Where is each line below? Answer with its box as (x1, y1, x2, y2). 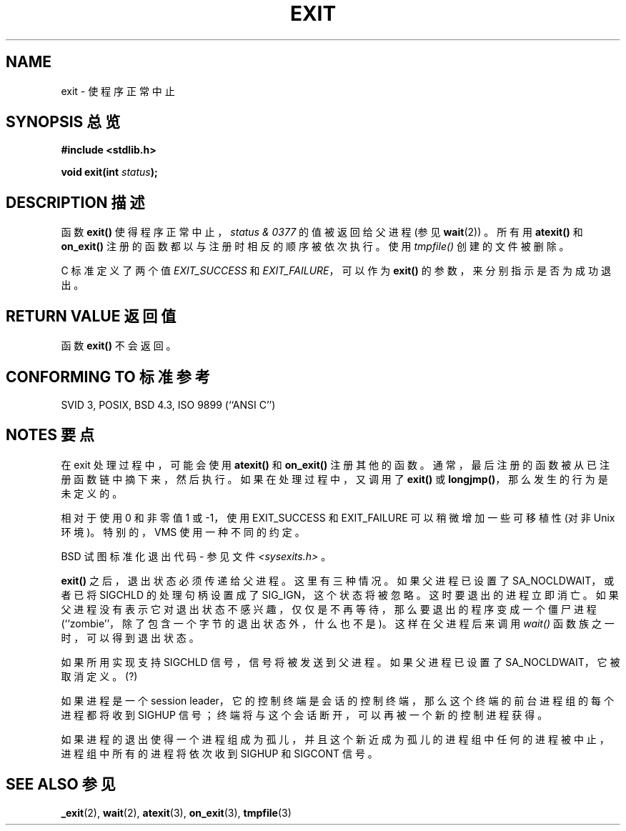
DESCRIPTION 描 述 (6, 193, 145, 212)
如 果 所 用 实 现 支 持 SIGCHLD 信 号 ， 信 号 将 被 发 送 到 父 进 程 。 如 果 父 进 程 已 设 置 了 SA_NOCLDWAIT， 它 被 (61, 655, 620, 668)
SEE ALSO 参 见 (6, 775, 116, 794)
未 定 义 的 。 (61, 487, 123, 499)
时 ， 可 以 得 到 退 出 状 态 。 (61, 631, 199, 644)
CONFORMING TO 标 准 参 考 (6, 367, 210, 386)
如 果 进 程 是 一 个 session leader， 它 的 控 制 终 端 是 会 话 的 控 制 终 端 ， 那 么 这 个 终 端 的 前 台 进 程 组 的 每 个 (61, 694, 614, 707)
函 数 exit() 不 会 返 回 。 (61, 339, 177, 352)
